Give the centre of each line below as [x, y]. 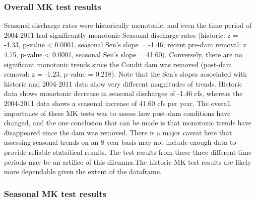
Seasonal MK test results [55, 193]
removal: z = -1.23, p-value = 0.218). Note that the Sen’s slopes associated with [126, 74]
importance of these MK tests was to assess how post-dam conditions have [117, 113]
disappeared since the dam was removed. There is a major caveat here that [118, 132]
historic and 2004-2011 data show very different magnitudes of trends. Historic [123, 83]
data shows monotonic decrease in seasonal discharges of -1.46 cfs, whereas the [123, 93]
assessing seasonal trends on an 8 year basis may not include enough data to [120, 142]
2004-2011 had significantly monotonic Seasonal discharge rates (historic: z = [121, 35]
